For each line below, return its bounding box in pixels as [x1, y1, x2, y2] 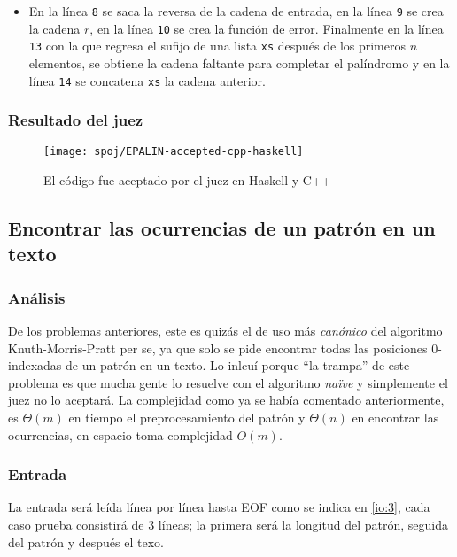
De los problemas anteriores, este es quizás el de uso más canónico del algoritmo [8, 321, 443, 340]
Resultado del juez [8, 109, 143, 131]
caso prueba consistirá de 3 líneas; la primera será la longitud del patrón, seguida [8, 515, 448, 534]
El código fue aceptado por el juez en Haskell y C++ [43, 171, 331, 190]
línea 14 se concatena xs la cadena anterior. [28, 71, 266, 89]
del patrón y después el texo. [8, 532, 164, 551]
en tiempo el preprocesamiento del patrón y [68, 408, 306, 427]
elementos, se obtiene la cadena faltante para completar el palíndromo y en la [28, 53, 450, 72]
